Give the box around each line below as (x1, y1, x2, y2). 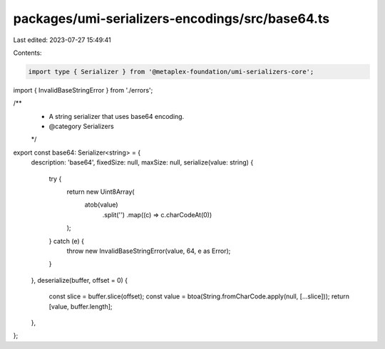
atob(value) (84, 200, 118, 209)
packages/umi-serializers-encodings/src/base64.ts (13, 11, 330, 26)
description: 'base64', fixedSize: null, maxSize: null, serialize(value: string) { (31, 158, 254, 167)
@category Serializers (48, 122, 114, 131)
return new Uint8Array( (66, 187, 135, 196)
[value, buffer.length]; (48, 302, 113, 311)
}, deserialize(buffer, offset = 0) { (31, 276, 128, 284)
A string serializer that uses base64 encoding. (48, 112, 185, 120)
